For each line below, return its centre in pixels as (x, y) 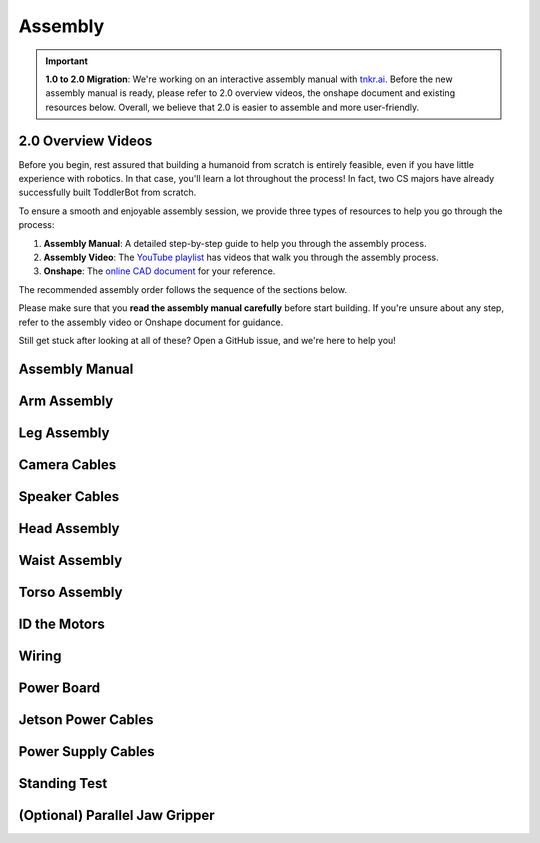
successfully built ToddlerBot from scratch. (107, 192)
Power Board (59, 687)
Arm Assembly (66, 400)
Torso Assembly (70, 591)
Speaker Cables (69, 496)
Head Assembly (69, 528)
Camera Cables (67, 464)
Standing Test (63, 783)
